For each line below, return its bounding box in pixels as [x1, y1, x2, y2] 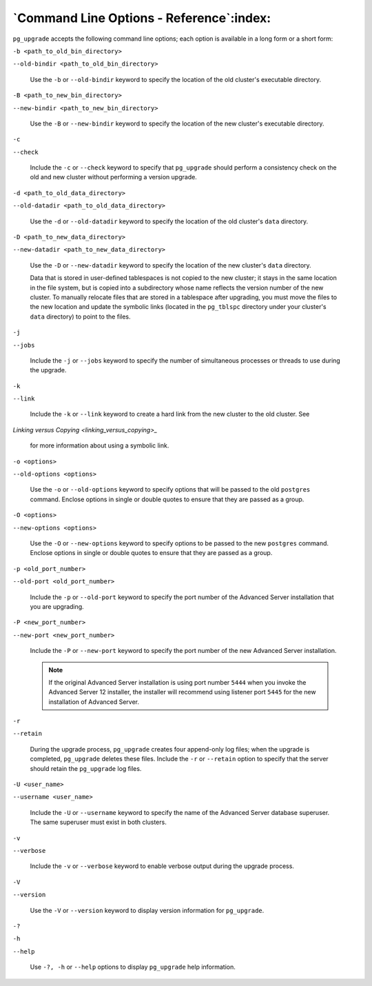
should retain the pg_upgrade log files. [30, 764, 142, 772]
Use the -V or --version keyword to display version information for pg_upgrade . [30, 906, 265, 914]
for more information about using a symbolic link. [30, 441, 169, 450]
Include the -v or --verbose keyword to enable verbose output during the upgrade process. [30, 862, 294, 870]
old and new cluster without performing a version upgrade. [30, 173, 198, 181]
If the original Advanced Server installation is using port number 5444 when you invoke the [48, 678, 307, 686]
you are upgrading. [30, 602, 84, 610]
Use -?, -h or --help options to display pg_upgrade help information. [30, 963, 236, 972]
